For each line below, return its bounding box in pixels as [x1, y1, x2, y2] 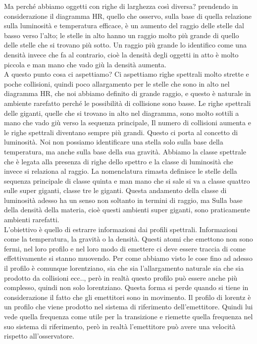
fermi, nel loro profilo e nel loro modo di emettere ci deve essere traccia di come [4, 243, 246, 253]
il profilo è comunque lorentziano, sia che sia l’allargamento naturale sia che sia [4, 263, 244, 273]
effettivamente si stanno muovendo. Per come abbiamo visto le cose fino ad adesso [4, 253, 253, 263]
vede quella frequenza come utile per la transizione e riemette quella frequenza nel [4, 311, 253, 321]
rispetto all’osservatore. [4, 331, 74, 341]
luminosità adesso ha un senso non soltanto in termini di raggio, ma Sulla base [4, 195, 243, 205]
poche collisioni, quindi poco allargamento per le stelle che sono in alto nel [4, 78, 230, 89]
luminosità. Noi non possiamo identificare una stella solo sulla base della [4, 137, 223, 147]
